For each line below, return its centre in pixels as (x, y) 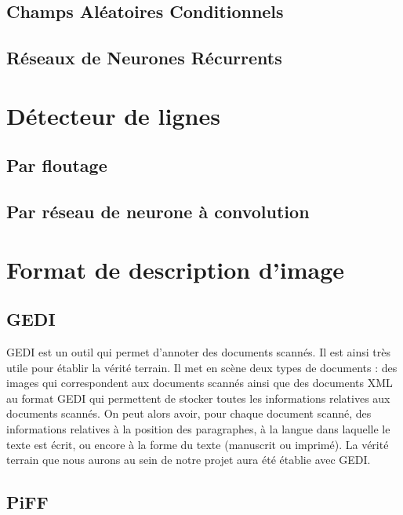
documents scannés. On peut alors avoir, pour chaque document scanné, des (189, 413)
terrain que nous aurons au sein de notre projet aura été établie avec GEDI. (189, 460)
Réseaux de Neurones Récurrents (144, 58)
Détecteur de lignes (113, 115)
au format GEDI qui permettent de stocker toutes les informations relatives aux (198, 398)
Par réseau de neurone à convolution (158, 212)
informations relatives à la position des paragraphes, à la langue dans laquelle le (198, 429)
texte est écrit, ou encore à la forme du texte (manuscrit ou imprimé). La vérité (198, 444)
